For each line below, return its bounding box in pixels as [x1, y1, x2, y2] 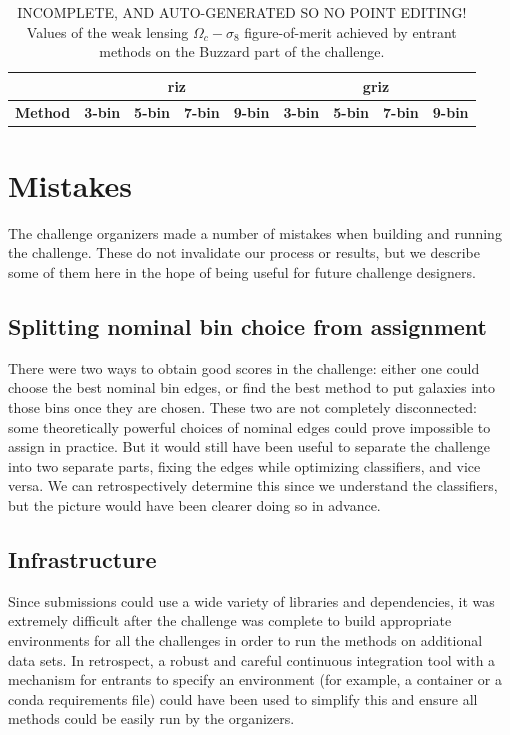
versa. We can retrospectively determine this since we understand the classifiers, [8, 475, 498, 496]
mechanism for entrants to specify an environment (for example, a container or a [8, 669, 502, 690]
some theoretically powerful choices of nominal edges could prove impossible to [8, 416, 491, 437]
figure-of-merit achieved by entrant [244, 21, 457, 42]
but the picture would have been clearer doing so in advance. [8, 494, 381, 515]
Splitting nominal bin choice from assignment [8, 311, 488, 342]
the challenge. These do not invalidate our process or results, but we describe [8, 242, 480, 263]
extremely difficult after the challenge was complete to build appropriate [8, 610, 452, 631]
